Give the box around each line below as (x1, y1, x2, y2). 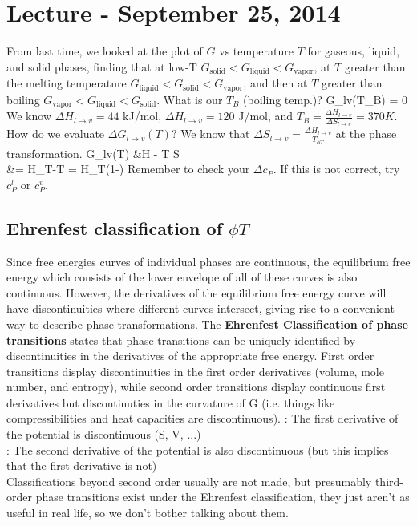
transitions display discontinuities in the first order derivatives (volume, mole (6, 362, 384, 379)
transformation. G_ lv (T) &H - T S (6, 144, 180, 161)
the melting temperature (6, 75, 127, 91)
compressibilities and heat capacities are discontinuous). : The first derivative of (6, 410, 399, 427)
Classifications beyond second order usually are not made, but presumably (6, 472, 372, 489)
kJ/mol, (123, 107, 162, 124)
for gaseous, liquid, (307, 42, 400, 59)
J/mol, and (238, 107, 294, 124)
